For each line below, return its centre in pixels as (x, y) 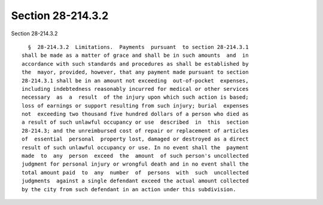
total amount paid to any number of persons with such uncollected (135, 172)
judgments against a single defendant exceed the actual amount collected (135, 181)
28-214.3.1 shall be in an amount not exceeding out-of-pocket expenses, (135, 80)
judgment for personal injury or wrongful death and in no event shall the (135, 164)
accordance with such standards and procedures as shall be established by (135, 64)
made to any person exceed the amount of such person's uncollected (135, 156)
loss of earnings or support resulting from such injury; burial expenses (135, 105)
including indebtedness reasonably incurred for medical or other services (135, 89)
